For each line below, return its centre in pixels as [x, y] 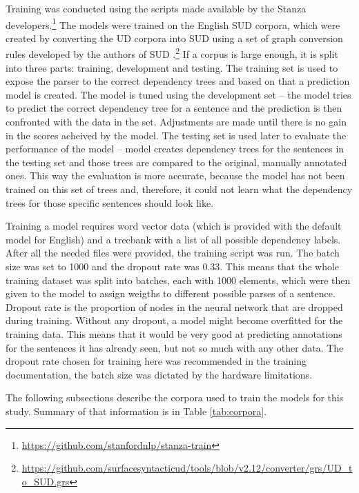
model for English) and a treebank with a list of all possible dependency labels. [173, 239]
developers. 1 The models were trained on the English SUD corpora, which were [173, 23]
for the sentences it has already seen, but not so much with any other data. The [175, 347]
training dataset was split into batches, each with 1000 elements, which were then [178, 280]
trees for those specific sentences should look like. [110, 202]
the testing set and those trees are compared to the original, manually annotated [176, 162]
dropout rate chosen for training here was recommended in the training [156, 361]
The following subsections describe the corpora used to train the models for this [175, 398]
